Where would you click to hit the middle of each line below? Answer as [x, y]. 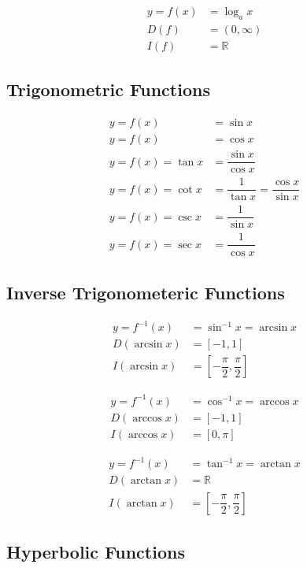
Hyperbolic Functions [96, 551]
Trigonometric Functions [108, 89]
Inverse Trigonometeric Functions [146, 292]
